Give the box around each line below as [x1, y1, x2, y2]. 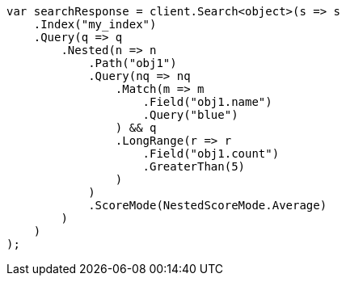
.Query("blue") [142, 108, 238, 121]
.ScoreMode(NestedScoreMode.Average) [88, 199, 327, 212]
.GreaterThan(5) [142, 160, 246, 173]
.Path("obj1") [88, 57, 177, 69]
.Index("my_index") [33, 18, 157, 31]
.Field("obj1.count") [142, 147, 280, 160]
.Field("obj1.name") [142, 95, 272, 108]
